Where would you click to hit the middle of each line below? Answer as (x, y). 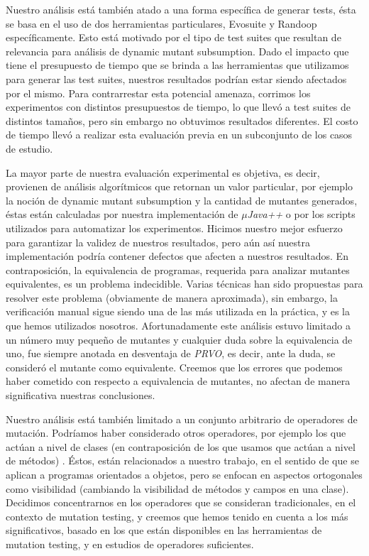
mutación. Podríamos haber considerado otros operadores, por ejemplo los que (176, 433)
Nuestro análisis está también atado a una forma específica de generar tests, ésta (181, 9)
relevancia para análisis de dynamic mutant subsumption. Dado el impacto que (177, 51)
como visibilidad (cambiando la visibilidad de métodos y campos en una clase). (177, 488)
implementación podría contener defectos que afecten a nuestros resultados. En (177, 256)
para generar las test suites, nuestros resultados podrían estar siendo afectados (176, 78)
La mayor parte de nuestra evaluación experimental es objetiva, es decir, (163, 172)
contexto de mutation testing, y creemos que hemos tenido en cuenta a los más (177, 516)
